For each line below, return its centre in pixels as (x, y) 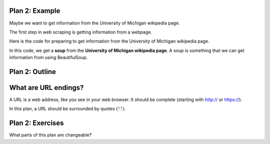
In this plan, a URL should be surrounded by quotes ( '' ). (67, 109)
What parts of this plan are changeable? (50, 135)
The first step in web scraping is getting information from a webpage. (81, 32)
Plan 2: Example (35, 11)
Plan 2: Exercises (36, 123)
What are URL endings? (46, 87)
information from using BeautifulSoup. (48, 57)
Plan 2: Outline (32, 72)
